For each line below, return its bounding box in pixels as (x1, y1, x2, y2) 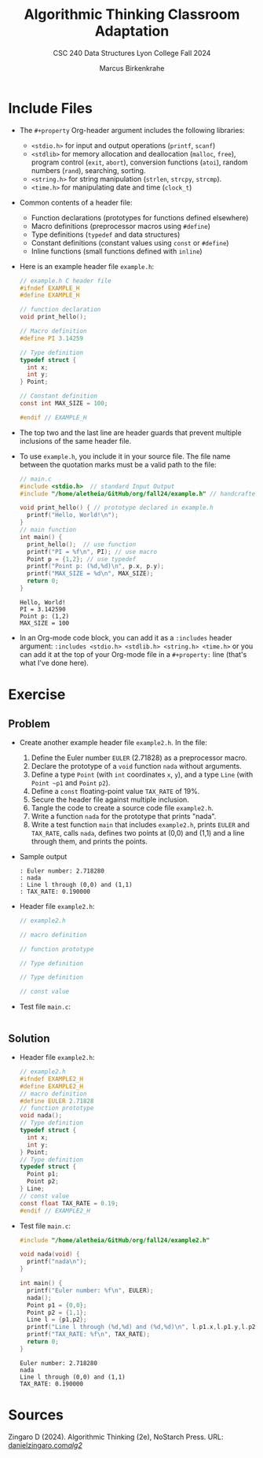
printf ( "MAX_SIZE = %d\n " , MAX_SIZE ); (27, 570, 154, 578)
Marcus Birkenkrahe (99, 63, 165, 72)
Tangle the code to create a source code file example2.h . (31, 803, 214, 812)
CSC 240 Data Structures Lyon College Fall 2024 (53, 48, 211, 57)
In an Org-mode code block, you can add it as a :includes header (19, 633, 233, 642)
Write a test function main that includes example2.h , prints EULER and (31, 820, 250, 829)
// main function (19, 526, 77, 534)
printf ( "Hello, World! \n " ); (27, 511, 119, 519)
